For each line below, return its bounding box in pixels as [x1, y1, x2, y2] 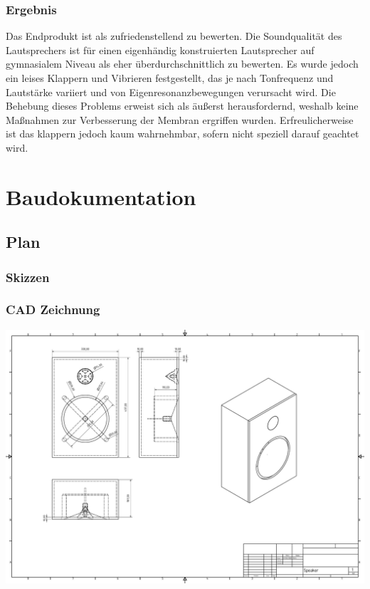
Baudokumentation [6, 182, 196, 211]
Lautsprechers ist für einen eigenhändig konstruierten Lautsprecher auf [6, 42, 314, 57]
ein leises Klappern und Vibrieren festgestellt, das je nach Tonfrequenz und [6, 71, 334, 85]
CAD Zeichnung [6, 301, 100, 318]
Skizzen [6, 268, 50, 286]
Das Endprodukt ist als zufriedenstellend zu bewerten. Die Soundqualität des [6, 28, 342, 43]
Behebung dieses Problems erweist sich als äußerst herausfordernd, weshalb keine [6, 98, 359, 113]
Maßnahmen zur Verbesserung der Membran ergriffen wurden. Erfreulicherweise [6, 112, 354, 127]
